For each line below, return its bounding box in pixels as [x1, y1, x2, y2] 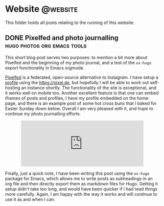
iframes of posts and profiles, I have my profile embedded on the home [5, 95, 149, 101]
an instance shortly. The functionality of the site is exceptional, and [21, 85, 157, 91]
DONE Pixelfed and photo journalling [5, 34, 119, 42]
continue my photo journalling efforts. [5, 111, 81, 116]
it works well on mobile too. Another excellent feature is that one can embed [5, 90, 159, 96]
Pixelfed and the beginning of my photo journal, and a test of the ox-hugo [5, 60, 152, 66]
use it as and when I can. [5, 196, 55, 202]
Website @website [5, 3, 78, 15]
